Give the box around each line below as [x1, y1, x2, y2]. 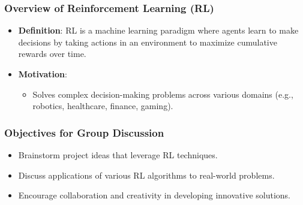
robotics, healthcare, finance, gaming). [32, 100, 173, 112]
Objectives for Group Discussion [4, 125, 164, 140]
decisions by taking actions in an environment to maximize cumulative [18, 35, 277, 48]
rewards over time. [18, 47, 86, 60]
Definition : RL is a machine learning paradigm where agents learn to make [18, 24, 299, 37]
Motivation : [18, 68, 67, 80]
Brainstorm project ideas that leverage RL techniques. [18, 149, 218, 161]
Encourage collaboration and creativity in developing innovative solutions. [18, 189, 290, 201]
